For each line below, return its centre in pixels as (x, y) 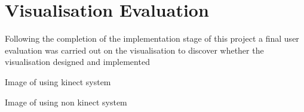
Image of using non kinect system (66, 102)
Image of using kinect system (58, 81)
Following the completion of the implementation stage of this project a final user (152, 38)
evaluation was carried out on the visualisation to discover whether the (134, 50)
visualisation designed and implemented (77, 62)
